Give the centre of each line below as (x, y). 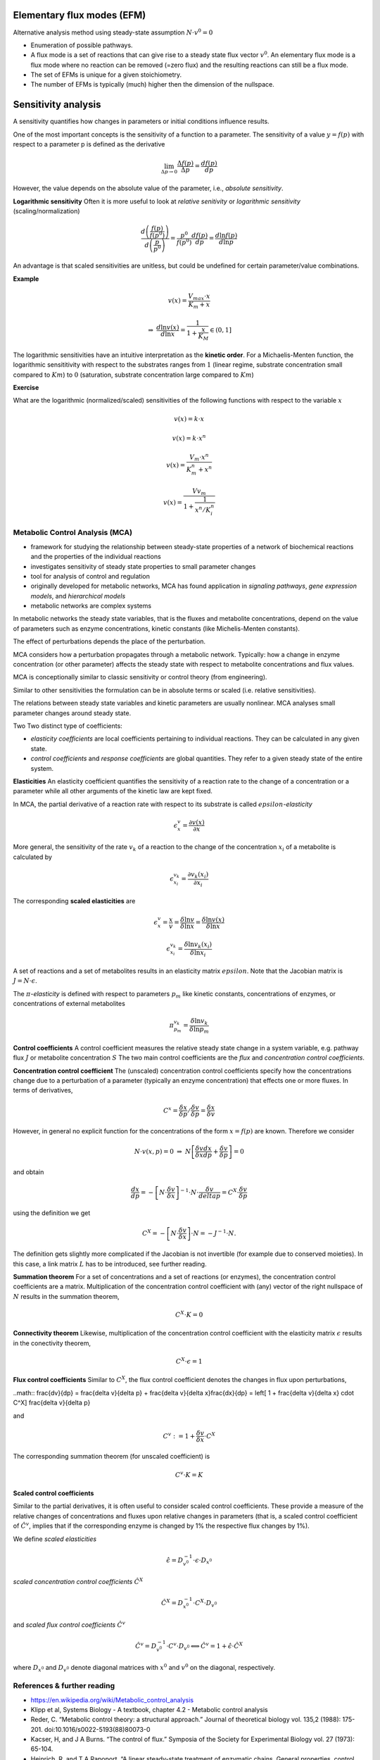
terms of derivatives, (43, 1090)
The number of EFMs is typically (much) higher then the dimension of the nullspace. (152, 84)
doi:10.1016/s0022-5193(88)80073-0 (97, 1729)
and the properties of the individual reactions (96, 557)
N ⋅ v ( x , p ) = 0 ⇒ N (163, 1151)
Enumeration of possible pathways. (82, 45)
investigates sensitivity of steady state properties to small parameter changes (143, 566)
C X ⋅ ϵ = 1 (189, 1360)
